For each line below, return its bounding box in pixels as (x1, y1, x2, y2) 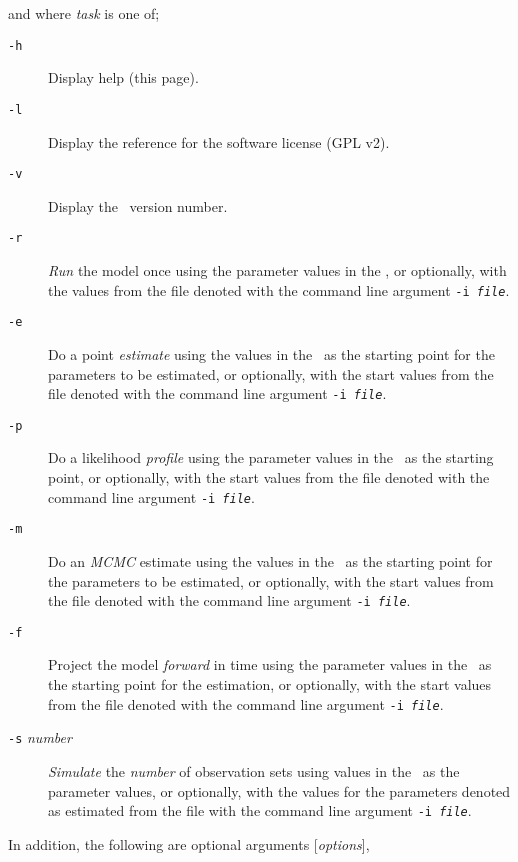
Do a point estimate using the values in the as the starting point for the (48, 343, 495, 364)
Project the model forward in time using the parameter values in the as (48, 654, 492, 675)
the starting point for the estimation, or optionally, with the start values (48, 674, 492, 694)
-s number (8, 727, 72, 748)
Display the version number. (48, 195, 228, 216)
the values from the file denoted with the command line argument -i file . (48, 279, 510, 300)
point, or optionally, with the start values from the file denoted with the (48, 467, 490, 487)
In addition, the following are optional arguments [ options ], (8, 833, 370, 854)
